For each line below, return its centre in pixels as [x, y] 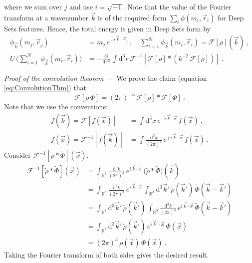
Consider [17, 155]
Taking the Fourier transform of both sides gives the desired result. [107, 254]
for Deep [231, 17]
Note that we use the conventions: [56, 107]
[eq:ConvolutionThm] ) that [45, 88]
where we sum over [33, 6]
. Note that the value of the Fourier [177, 6]
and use [81, 6]
